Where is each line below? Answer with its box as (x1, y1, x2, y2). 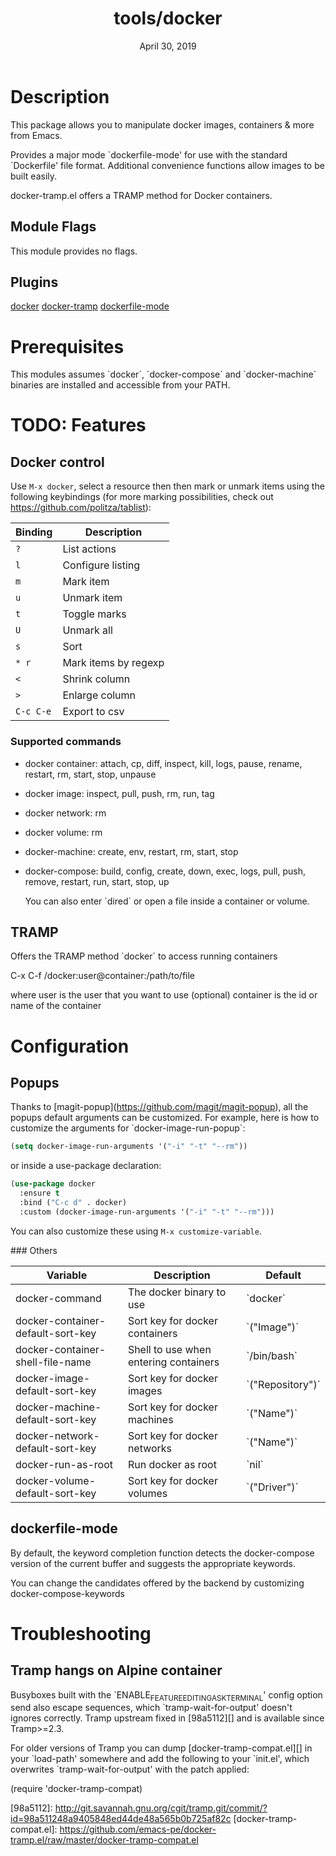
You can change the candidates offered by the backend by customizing (10, 1577, 305, 1589)
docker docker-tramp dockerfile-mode (10, 300, 170, 312)
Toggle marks (62, 607, 127, 621)
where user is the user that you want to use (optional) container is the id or (10, 989, 318, 1001)
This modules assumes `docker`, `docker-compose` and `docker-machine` (10, 368, 317, 381)
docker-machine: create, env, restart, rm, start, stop (24, 845, 239, 857)
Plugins (10, 273, 59, 291)
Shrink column (62, 672, 131, 686)
